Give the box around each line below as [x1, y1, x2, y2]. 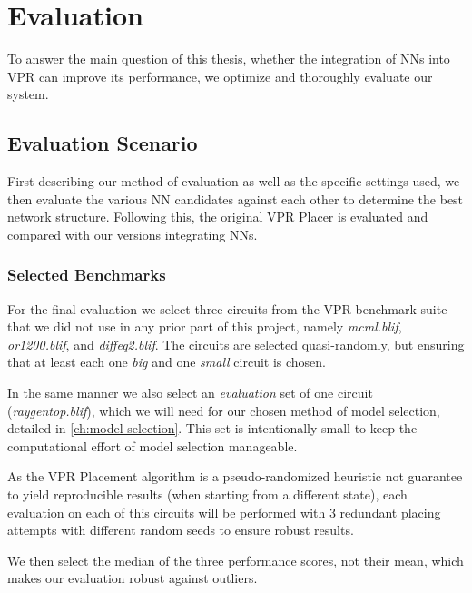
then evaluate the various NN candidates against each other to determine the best [7, 189, 464, 208]
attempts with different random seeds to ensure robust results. [7, 520, 354, 539]
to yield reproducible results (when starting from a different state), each [7, 485, 408, 504]
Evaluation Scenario [7, 129, 198, 157]
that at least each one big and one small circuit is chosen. [7, 352, 326, 371]
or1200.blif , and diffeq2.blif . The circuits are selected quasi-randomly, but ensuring [7, 334, 465, 353]
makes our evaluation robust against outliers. [7, 568, 258, 588]
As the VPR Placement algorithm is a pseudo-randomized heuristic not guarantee [7, 467, 463, 486]
